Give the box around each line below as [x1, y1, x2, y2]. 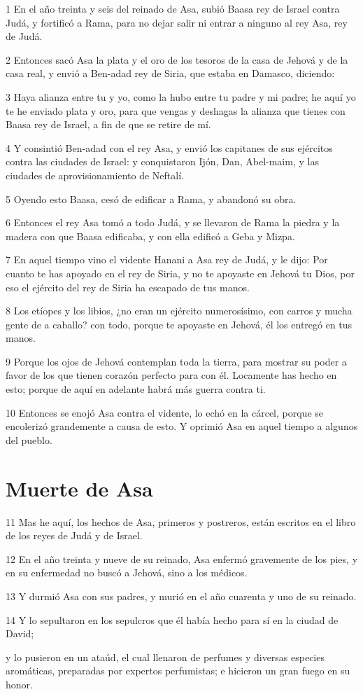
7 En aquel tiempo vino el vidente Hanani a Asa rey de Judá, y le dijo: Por [6, 252, 328, 267]
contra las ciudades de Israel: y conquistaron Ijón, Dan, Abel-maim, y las [6, 154, 319, 169]
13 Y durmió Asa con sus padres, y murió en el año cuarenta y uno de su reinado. [6, 588, 357, 603]
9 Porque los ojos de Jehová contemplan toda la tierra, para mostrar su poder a [6, 354, 347, 368]
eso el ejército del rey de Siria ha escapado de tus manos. [6, 279, 250, 294]
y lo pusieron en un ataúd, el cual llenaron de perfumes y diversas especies [6, 649, 325, 664]
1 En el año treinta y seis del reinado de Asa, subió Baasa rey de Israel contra [6, 1, 340, 15]
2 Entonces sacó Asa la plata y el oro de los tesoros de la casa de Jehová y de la [6, 52, 348, 67]
